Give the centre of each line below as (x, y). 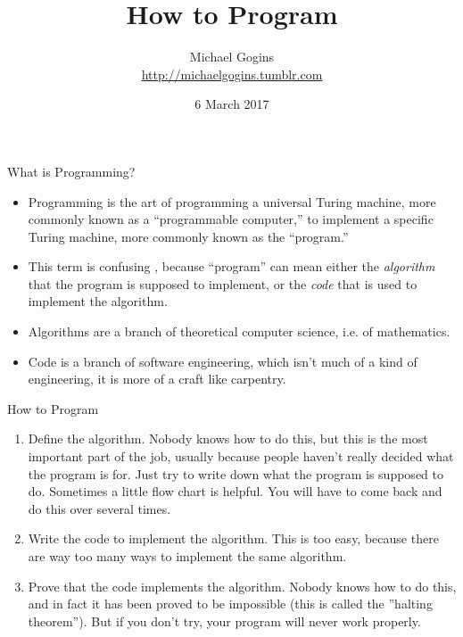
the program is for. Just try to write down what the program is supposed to (236, 473)
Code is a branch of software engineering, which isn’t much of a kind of (223, 361)
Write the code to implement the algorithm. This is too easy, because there (233, 538)
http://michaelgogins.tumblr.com (232, 74)
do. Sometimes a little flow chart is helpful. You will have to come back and (235, 491)
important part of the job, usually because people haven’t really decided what (241, 456)
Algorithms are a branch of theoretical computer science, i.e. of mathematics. (239, 331)
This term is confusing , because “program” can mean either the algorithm (231, 266)
